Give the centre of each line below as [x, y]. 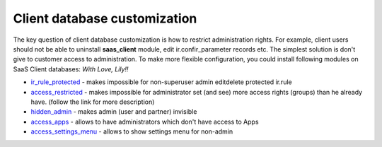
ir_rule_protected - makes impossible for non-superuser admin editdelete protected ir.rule [162, 82]
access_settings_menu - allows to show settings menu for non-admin [132, 131]
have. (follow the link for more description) [93, 102]
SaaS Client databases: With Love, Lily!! [71, 69]
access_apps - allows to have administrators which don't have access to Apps [145, 122]
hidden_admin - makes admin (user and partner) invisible [114, 112]
